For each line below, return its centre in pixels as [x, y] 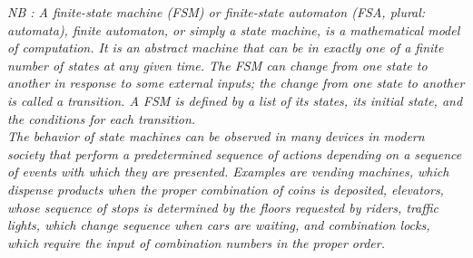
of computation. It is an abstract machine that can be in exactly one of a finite [226, 48]
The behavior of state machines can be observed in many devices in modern [216, 136]
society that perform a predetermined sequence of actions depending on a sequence [235, 153]
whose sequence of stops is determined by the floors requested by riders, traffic [223, 207]
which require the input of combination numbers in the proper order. [196, 242]
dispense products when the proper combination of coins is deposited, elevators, [226, 189]
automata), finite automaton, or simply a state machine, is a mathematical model [234, 29]
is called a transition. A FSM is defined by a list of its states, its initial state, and [235, 100]
